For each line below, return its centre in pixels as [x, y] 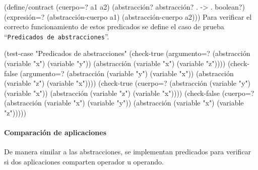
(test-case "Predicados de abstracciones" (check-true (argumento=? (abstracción [127, 53]
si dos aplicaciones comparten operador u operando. [84, 161]
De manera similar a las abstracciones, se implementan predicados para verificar [128, 152]
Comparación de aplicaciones [55, 132]
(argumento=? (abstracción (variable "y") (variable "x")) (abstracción [127, 73]
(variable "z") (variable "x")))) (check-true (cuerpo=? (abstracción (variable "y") [127, 83]
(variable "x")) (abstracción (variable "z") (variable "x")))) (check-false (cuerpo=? [129, 93]
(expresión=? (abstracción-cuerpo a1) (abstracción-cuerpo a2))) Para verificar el [128, 16]
